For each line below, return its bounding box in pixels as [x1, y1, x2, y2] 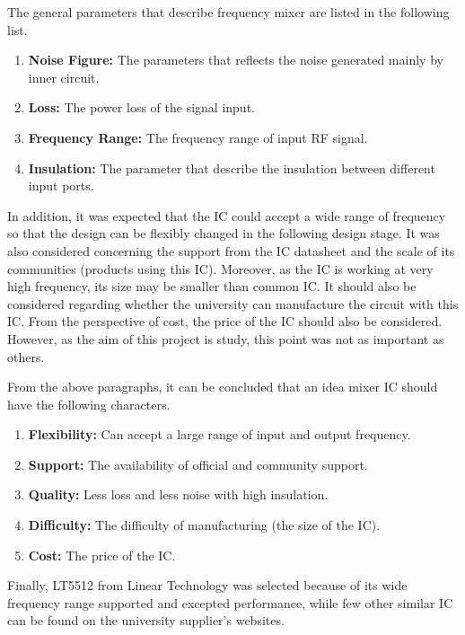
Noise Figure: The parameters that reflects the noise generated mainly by [28, 50, 443, 69]
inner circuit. [28, 67, 100, 86]
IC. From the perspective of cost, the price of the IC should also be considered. [7, 312, 443, 331]
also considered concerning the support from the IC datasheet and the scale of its [7, 241, 455, 260]
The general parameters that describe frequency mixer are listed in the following [7, 3, 450, 21]
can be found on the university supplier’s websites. [7, 611, 285, 630]
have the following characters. [7, 394, 171, 413]
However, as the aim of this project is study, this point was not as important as [7, 329, 444, 348]
